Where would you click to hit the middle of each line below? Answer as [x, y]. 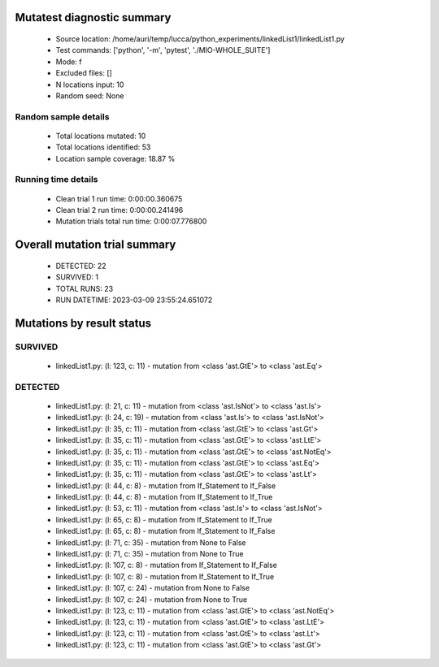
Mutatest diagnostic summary [93, 17]
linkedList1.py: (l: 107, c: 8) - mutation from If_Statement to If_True [165, 576]
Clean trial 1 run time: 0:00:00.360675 [119, 198]
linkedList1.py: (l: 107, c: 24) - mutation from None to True [152, 599]
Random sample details [62, 116]
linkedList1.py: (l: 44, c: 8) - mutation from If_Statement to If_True [164, 497]
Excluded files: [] [84, 73]
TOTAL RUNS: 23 [85, 288]
